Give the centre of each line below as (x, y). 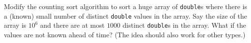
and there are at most (73, 25)
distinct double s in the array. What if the (184, 25)
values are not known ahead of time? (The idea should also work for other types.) (125, 34)
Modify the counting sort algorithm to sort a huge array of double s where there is (125, 6)
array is (15, 25)
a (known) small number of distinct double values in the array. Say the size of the (125, 16)
